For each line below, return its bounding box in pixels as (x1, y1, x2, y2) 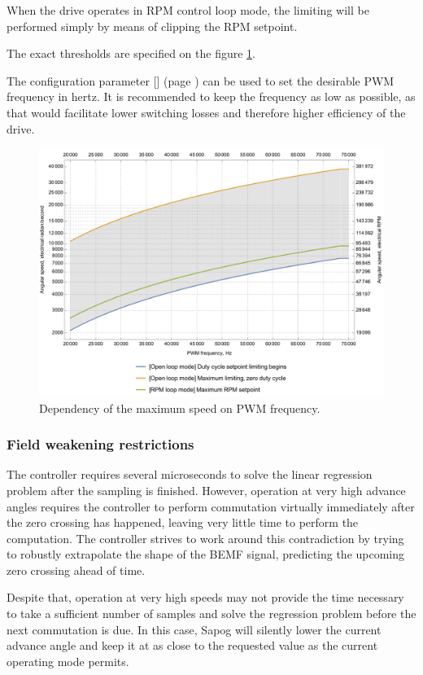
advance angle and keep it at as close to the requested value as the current (7, 637, 378, 654)
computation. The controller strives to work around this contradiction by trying (7, 529, 404, 546)
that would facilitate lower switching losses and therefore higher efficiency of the (7, 103, 406, 121)
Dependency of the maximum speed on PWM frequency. (39, 399, 321, 416)
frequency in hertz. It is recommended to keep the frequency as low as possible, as (7, 88, 416, 105)
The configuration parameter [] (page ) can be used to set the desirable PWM (7, 72, 395, 89)
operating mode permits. (7, 652, 129, 669)
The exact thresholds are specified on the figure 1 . (7, 45, 256, 62)
